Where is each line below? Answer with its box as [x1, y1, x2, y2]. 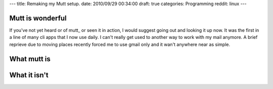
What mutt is [9, 55, 51, 63]
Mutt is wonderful [9, 14, 67, 22]
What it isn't [9, 71, 49, 79]
